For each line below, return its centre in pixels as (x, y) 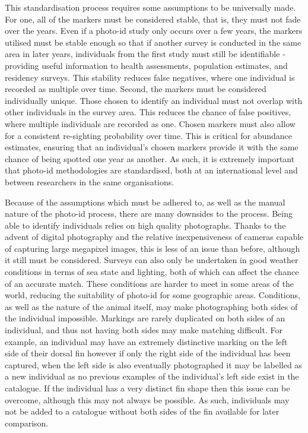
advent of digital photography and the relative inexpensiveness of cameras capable (154, 237)
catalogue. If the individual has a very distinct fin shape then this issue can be (147, 388)
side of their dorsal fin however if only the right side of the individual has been (148, 353)
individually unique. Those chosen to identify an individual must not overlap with (154, 100)
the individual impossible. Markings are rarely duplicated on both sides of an (145, 318)
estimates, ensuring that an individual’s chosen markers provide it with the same (152, 147)
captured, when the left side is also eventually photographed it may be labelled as (153, 364)
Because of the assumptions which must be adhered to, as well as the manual (145, 202)
